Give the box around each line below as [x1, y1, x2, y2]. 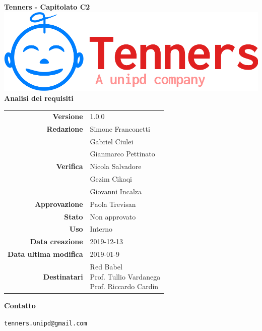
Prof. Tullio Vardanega [90, 271, 161, 282]
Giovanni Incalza [90, 186, 142, 196]
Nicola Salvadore [90, 161, 142, 172]
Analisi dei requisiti [4, 92, 74, 103]
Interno [90, 224, 112, 234]
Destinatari [43, 271, 83, 282]
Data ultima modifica [8, 249, 83, 259]
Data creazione [30, 236, 83, 247]
